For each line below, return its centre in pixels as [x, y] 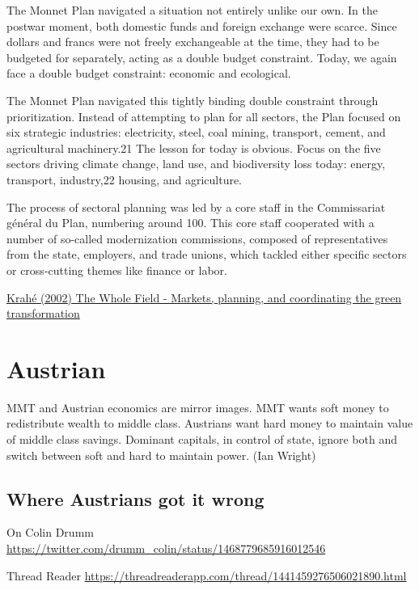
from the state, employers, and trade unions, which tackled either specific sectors [207, 254]
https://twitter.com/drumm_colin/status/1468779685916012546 [166, 548]
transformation [43, 313]
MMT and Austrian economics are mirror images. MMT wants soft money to [198, 407]
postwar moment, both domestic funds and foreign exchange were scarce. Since [202, 25]
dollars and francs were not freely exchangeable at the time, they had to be [193, 42]
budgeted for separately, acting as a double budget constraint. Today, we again [202, 57]
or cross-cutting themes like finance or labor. [117, 270]
